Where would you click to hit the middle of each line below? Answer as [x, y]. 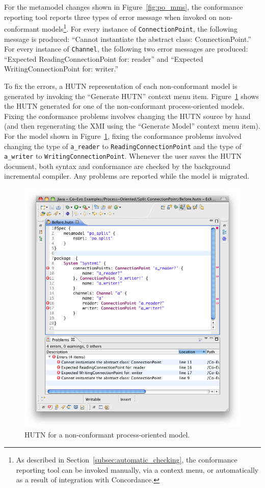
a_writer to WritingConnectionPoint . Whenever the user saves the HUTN [123, 156]
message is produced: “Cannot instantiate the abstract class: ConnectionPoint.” [128, 39]
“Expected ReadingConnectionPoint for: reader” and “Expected [104, 58]
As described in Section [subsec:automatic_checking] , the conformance [127, 459]
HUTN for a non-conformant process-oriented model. [107, 435]
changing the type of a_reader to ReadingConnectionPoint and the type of [123, 146]
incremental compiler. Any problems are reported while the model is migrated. [127, 176]
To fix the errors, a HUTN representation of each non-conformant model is [121, 86]
